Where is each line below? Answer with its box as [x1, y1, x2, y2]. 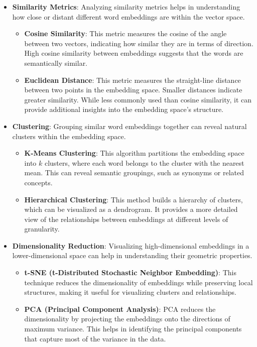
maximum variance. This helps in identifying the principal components [24, 323, 242, 334]
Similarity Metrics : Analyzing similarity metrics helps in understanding [12, 2, 240, 12]
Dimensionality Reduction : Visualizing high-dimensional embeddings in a [12, 240, 249, 251]
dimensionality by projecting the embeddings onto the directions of [24, 313, 230, 324]
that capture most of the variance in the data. [24, 333, 166, 343]
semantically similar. [24, 57, 88, 68]
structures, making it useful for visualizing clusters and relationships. [24, 287, 236, 297]
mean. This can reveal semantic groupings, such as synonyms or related [24, 167, 244, 178]
